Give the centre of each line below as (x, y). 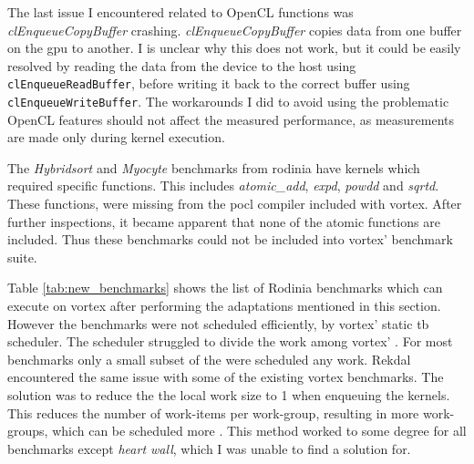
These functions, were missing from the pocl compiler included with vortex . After (235, 204)
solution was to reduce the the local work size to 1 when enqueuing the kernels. (229, 395)
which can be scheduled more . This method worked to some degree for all (259, 431)
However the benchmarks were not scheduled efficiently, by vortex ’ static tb (218, 323)
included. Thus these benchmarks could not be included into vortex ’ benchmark (230, 239)
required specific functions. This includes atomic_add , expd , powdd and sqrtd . (223, 186)
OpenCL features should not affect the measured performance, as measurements (231, 119)
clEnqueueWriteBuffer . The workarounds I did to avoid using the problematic (228, 102)
